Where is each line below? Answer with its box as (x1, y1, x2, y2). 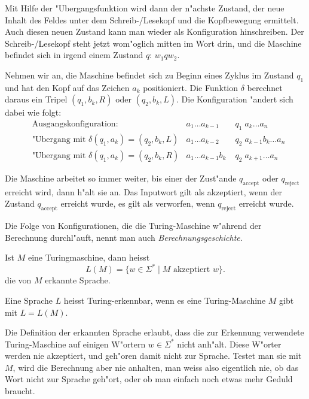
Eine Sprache (5, 294, 53, 306)
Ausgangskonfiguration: (32, 119, 118, 128)
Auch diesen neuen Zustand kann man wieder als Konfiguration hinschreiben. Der (5, 25, 304, 38)
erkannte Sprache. (45, 274, 111, 286)
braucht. (5, 385, 35, 397)
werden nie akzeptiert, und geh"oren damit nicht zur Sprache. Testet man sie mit (5, 349, 302, 362)
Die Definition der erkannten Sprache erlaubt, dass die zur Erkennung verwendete (5, 326, 304, 338)
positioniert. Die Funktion (143, 81, 238, 93)
